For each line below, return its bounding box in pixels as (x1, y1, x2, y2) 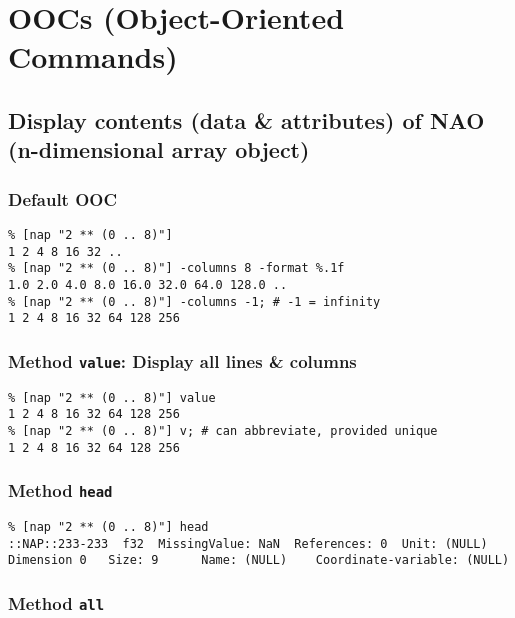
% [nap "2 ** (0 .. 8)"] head (8, 520, 209, 535)
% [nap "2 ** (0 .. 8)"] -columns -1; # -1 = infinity (8, 294, 381, 309)
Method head (8, 478, 113, 503)
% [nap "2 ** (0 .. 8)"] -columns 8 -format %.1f (8, 261, 345, 276)
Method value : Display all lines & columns (8, 348, 357, 373)
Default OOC (8, 186, 118, 211)
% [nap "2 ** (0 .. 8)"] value (8, 390, 216, 405)
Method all (8, 590, 105, 615)
